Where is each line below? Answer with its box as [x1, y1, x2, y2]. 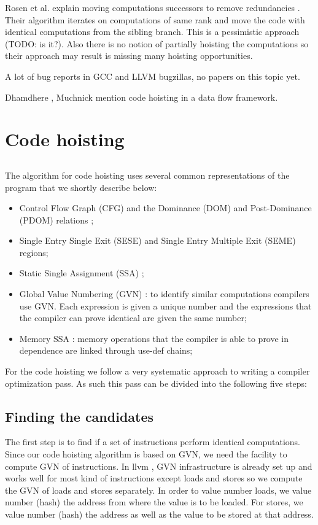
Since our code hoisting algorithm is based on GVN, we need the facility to [5, 448, 287, 461]
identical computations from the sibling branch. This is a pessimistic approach [5, 25, 300, 38]
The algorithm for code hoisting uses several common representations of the [5, 168, 290, 181]
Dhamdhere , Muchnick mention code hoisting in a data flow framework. [5, 90, 278, 103]
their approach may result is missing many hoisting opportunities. [5, 49, 253, 62]
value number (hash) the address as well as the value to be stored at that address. [5, 508, 314, 520]
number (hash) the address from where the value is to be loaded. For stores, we [5, 496, 303, 508]
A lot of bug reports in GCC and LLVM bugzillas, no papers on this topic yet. [5, 69, 300, 82]
